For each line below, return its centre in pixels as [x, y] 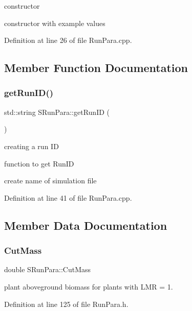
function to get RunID [39, 163]
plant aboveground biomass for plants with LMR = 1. [89, 286]
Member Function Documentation [96, 68]
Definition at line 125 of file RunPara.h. [66, 304]
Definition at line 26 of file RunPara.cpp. [68, 40]
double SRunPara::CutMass [48, 269]
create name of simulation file [50, 181]
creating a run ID [31, 146]
